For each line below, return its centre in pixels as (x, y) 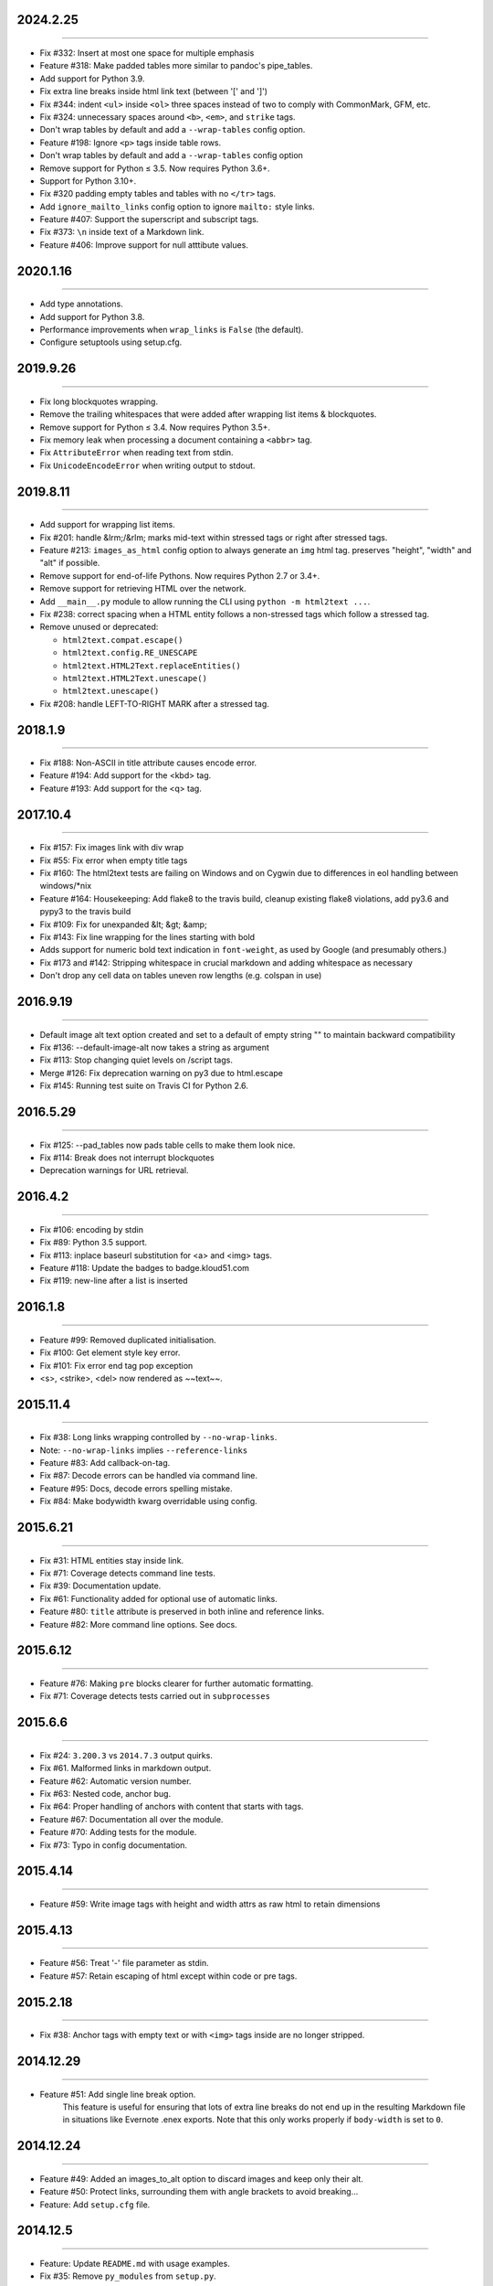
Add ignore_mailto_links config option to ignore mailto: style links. (177, 207)
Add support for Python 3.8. (92, 316)
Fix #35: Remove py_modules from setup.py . (128, 2276)
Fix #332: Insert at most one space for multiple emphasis (147, 53)
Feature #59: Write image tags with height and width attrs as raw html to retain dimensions (210, 1904)
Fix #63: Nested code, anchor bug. (105, 1793)
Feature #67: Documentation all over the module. (131, 1819)
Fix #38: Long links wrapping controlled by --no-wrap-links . (158, 1437)
